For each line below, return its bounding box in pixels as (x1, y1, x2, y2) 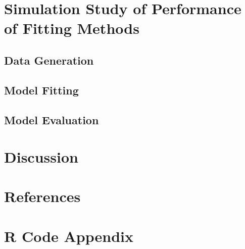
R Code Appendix (4, 225, 134, 246)
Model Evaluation (4, 112, 99, 127)
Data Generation (4, 52, 94, 68)
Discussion (4, 146, 78, 167)
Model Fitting (4, 82, 79, 97)
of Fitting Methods (4, 18, 139, 38)
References (4, 186, 81, 207)
